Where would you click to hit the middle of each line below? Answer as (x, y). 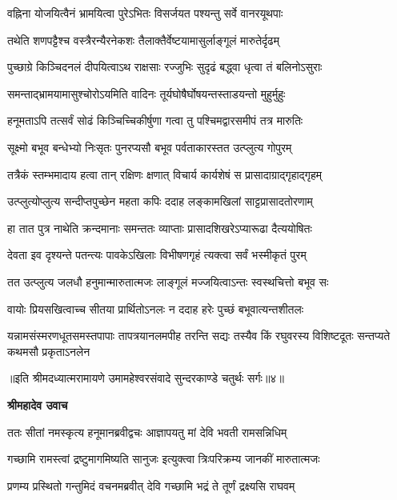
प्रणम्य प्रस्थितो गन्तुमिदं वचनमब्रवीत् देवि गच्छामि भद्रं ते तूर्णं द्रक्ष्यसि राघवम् (151, 485)
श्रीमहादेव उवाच (38, 404)
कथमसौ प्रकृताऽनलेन (49, 351)
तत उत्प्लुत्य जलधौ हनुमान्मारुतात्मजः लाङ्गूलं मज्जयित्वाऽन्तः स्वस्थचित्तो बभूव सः (168, 281)
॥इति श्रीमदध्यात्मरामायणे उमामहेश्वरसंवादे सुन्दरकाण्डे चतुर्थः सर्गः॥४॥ (146, 378)
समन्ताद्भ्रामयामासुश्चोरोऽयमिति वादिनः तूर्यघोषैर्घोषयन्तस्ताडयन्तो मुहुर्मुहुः (146, 93)
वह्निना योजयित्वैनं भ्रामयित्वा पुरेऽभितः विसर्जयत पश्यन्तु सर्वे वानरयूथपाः (145, 13)
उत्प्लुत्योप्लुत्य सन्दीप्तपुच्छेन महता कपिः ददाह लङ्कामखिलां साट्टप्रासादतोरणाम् (160, 201)
